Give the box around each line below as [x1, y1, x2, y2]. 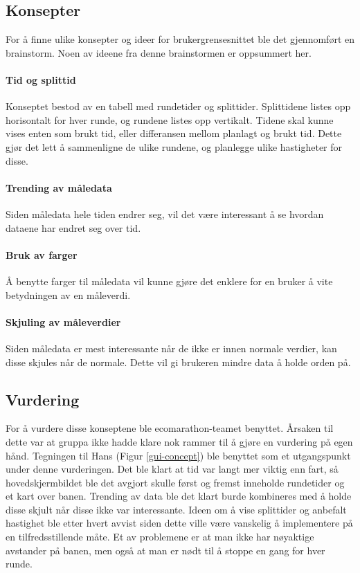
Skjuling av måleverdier [6, 314, 121, 329]
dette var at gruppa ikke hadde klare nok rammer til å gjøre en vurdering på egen [6, 434, 353, 448]
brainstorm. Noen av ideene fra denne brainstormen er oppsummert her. [6, 45, 312, 60]
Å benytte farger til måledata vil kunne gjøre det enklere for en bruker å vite [6, 273, 333, 288]
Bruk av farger [6, 247, 78, 262]
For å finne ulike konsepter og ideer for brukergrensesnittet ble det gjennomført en [6, 32, 354, 46]
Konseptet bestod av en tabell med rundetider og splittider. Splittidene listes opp [6, 99, 351, 113]
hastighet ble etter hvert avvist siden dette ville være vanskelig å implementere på [6, 516, 353, 530]
